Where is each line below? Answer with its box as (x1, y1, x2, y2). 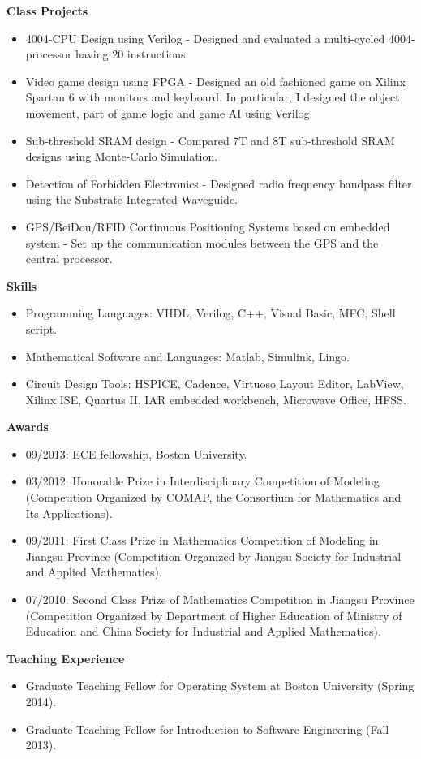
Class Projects (6, 2, 88, 19)
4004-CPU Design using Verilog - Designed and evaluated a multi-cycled (25, 29, 385, 46)
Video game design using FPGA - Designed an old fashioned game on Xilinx (25, 72, 406, 89)
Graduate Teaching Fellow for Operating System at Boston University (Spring (25, 677, 415, 694)
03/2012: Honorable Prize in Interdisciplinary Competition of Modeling (25, 472, 380, 489)
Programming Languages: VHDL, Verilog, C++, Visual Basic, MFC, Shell (25, 304, 396, 321)
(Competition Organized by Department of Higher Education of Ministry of (25, 606, 402, 623)
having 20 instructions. (75, 45, 189, 63)
